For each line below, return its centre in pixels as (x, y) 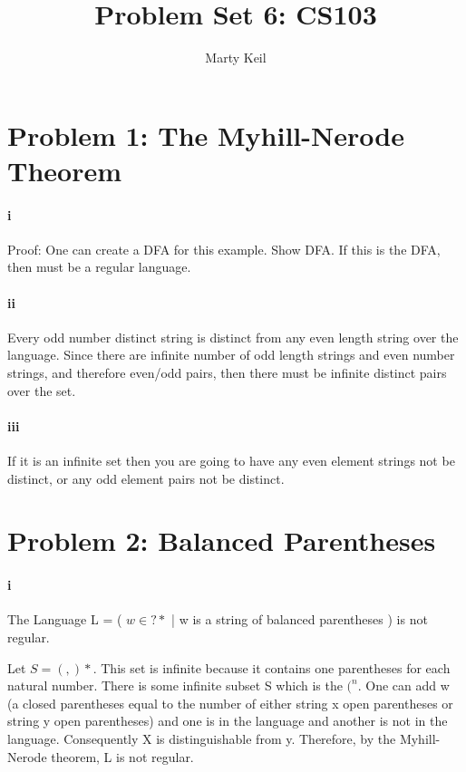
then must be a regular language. (99, 267)
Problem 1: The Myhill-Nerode (206, 135)
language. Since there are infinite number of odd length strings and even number (231, 355)
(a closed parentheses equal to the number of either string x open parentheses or (230, 703)
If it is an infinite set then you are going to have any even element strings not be (231, 461)
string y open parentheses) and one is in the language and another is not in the (228, 721)
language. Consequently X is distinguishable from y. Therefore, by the (202, 738)
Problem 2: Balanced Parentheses (222, 540)
